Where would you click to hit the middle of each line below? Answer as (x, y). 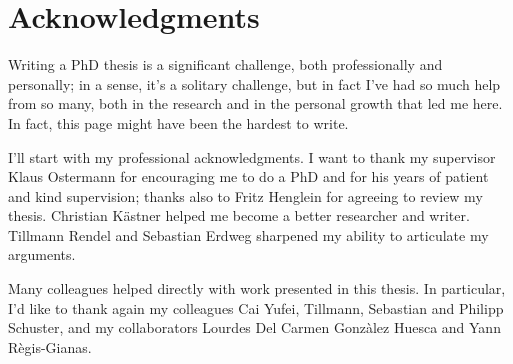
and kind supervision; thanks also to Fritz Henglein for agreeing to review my (245, 195)
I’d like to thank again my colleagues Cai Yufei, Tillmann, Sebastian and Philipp (256, 307)
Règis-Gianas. (50, 346)
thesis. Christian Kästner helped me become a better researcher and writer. (239, 215)
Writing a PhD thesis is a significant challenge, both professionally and (225, 64)
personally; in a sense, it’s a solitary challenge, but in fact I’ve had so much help (254, 83)
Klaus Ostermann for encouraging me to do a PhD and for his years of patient (248, 176)
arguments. (42, 254)
